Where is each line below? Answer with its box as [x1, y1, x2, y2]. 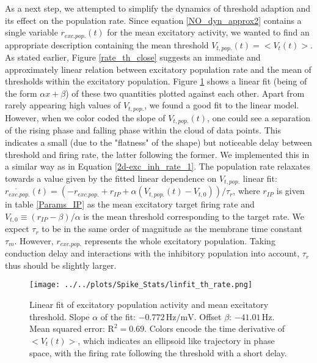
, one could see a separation [207, 111, 311, 124]
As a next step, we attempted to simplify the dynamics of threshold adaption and [5, 2, 311, 14]
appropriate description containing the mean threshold [5, 38, 209, 51]
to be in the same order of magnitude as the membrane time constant [42, 222, 302, 235]
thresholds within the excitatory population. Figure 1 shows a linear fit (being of [5, 75, 307, 88]
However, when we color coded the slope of [5, 111, 166, 124]
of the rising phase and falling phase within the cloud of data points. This [5, 124, 281, 137]
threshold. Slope [29, 310, 90, 323]
